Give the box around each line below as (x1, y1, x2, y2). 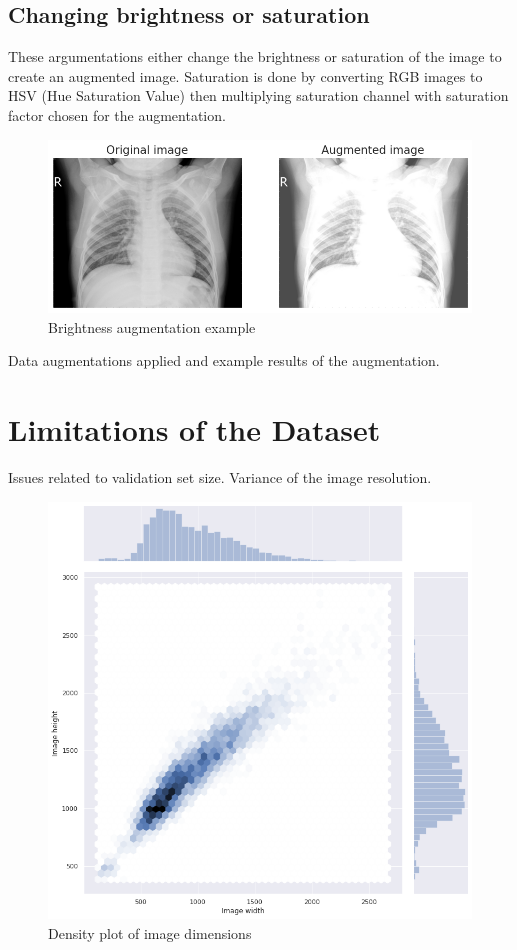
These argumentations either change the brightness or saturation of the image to (8, 46, 502, 67)
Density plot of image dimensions (48, 922, 252, 943)
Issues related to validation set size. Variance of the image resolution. (8, 467, 432, 488)
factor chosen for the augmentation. (8, 104, 226, 125)
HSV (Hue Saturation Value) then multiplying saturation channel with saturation (8, 85, 509, 106)
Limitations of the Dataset (8, 409, 381, 450)
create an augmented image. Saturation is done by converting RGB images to (8, 65, 483, 86)
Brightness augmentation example (48, 316, 256, 337)
